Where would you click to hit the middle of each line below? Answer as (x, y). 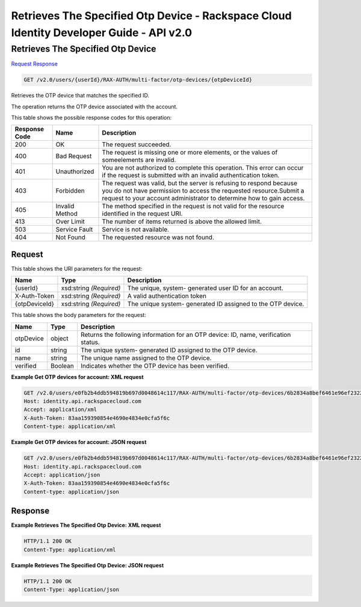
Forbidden (70, 191)
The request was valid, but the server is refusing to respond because (200, 183)
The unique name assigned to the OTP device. (146, 358)
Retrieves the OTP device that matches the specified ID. (80, 96)
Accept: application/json (62, 475)
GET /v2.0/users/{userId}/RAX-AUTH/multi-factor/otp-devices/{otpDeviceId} (138, 80)
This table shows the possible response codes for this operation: (91, 117)
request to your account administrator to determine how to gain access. (203, 199)
